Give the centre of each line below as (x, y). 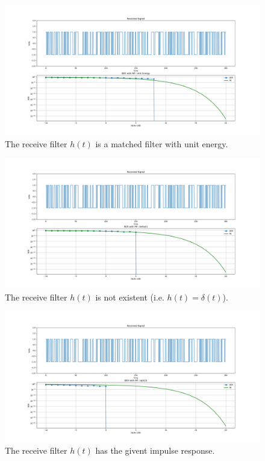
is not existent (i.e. (130, 297)
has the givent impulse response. (155, 450)
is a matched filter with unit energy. (162, 143)
